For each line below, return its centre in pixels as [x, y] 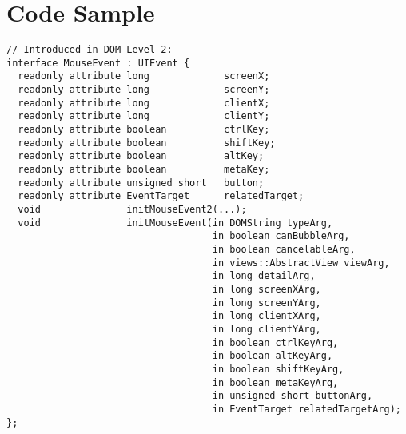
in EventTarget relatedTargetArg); [306, 409]
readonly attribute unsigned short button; [141, 183]
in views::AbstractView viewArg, [301, 263]
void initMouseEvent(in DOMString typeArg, [175, 223]
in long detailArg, [264, 276]
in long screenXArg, [267, 289]
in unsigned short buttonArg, [293, 396]
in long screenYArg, [267, 303]
